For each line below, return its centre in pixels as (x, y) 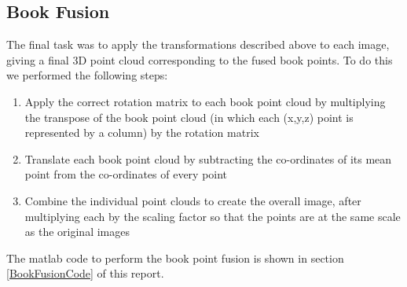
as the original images (77, 232)
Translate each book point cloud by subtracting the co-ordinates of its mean (208, 158)
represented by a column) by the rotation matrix (142, 132)
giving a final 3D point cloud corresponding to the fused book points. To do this (200, 59)
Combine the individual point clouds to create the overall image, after (193, 200)
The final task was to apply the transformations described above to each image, (198, 44)
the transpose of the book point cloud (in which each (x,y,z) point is (189, 117)
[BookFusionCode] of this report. (85, 273)
